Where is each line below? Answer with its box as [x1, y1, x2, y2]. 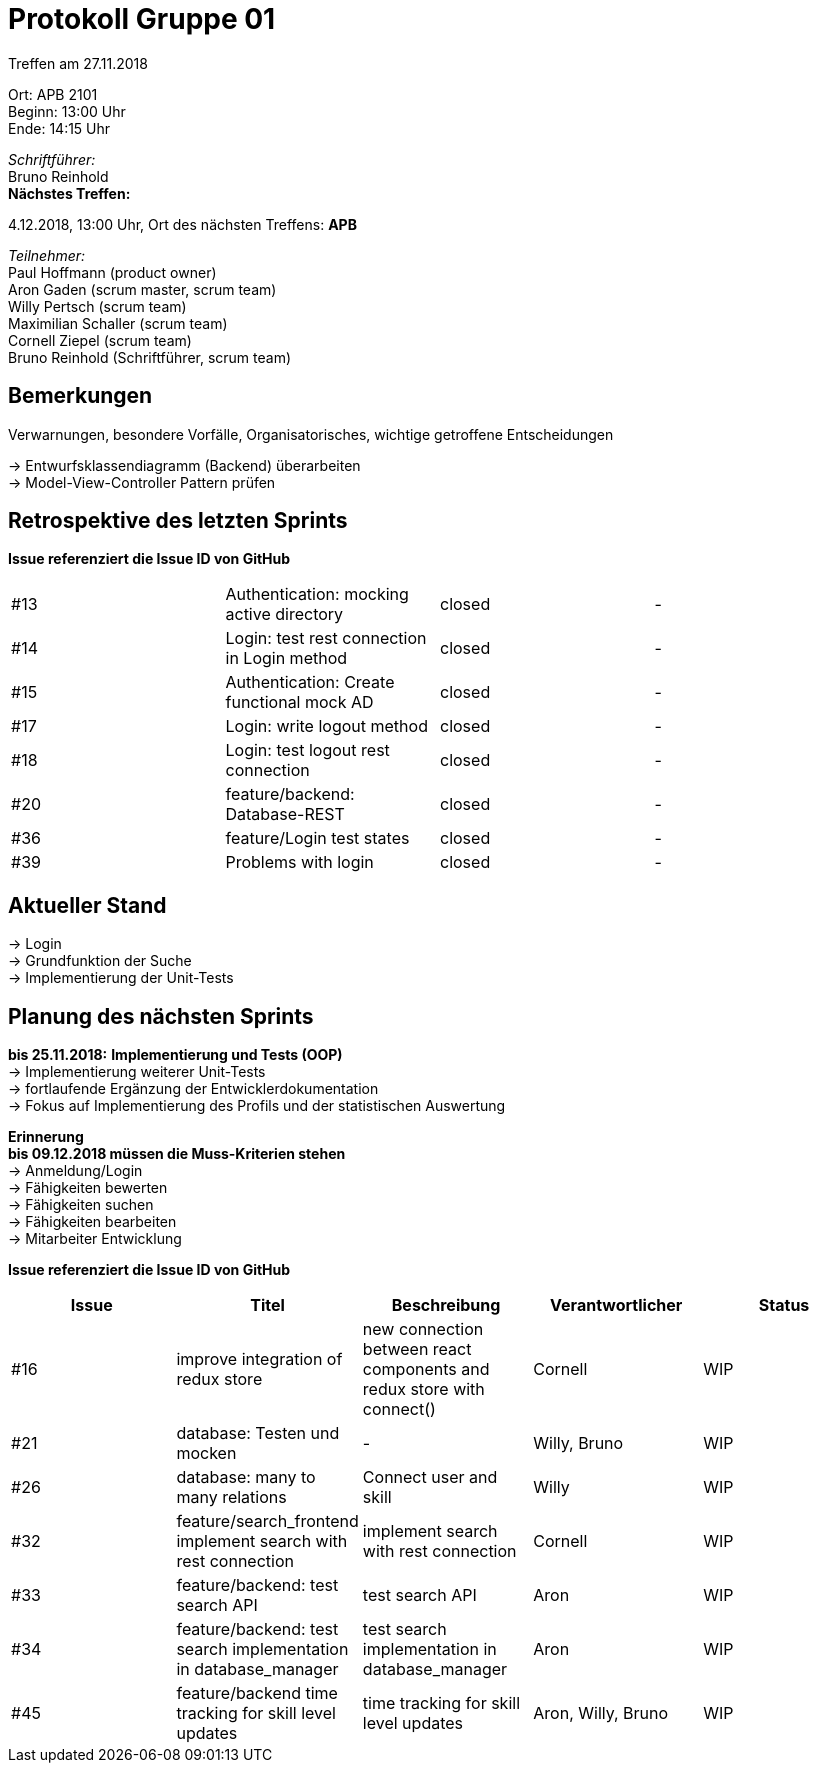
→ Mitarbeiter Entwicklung [8, 1230, 182, 1248]
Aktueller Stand [8, 892, 167, 918]
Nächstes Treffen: [8, 184, 131, 202]
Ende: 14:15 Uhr [8, 119, 111, 137]
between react [362, 1339, 472, 1360]
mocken [176, 1443, 237, 1464]
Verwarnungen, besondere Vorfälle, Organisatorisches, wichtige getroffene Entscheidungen [8, 425, 614, 443]
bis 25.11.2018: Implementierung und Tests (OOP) [8, 1046, 343, 1064]
